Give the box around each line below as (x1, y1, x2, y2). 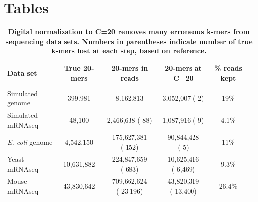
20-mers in (111, 62, 148, 73)
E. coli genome (7, 137, 53, 147)
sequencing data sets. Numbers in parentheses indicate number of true (5, 36, 253, 46)
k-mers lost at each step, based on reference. (51, 46, 207, 56)
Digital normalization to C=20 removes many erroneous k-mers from (8, 26, 250, 37)
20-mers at (165, 62, 202, 73)
